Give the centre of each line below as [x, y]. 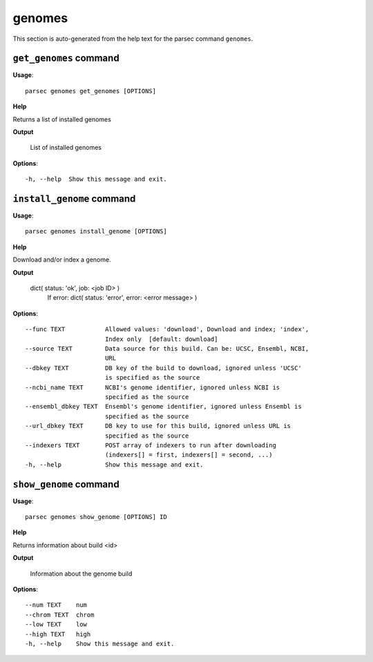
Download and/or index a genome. [62, 260]
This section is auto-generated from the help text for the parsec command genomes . [133, 39]
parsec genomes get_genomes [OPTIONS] [91, 91]
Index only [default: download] [161, 339]
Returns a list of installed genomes [62, 119]
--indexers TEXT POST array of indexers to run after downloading [151, 445]
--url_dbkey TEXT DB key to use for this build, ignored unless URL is [158, 426]
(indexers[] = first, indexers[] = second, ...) [189, 455]
